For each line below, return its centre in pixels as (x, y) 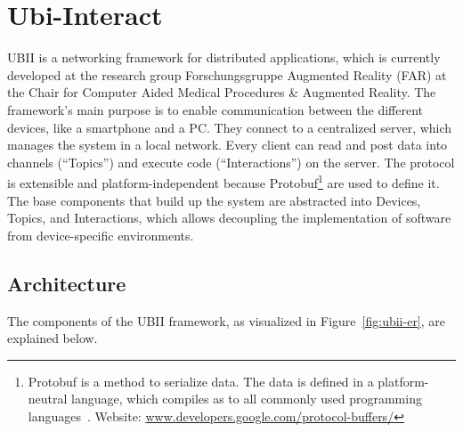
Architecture (67, 283)
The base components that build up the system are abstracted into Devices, (214, 200)
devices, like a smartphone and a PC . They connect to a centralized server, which (230, 127)
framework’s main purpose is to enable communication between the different (215, 109)
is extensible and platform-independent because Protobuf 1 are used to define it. (223, 181)
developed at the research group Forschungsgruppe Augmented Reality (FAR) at (227, 74)
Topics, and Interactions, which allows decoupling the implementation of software (229, 218)
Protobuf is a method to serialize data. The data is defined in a (201, 381)
